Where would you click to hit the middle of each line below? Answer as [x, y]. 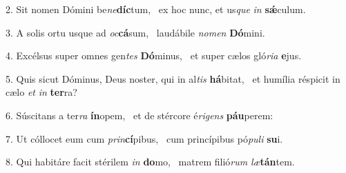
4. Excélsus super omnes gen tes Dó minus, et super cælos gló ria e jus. [154, 55]
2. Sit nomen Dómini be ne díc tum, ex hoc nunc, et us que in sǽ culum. [156, 9]
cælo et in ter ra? [41, 92]
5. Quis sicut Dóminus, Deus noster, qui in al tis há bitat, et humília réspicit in [173, 78]
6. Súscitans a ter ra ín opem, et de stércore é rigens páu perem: [140, 115]
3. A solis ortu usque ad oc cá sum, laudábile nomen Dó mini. [135, 32]
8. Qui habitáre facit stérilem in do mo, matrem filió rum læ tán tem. [150, 162]
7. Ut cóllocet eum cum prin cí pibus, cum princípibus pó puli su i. [144, 138]
